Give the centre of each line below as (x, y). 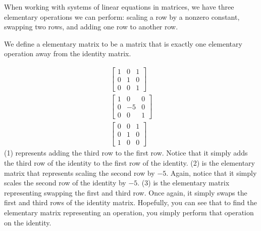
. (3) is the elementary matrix (184, 183)
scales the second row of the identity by (65, 183)
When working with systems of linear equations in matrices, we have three (119, 7)
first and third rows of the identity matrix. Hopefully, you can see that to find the (130, 202)
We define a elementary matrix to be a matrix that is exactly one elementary (123, 43)
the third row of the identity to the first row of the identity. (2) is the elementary (129, 162)
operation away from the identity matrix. (68, 53)
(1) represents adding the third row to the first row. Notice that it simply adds (126, 153)
